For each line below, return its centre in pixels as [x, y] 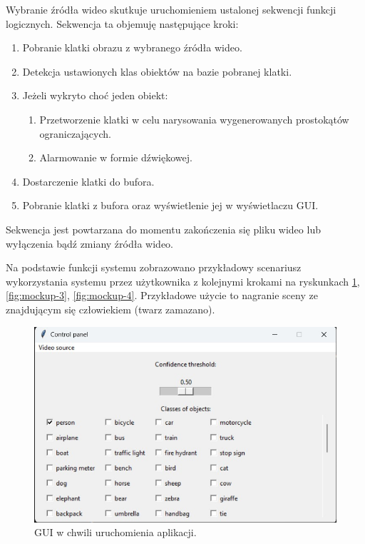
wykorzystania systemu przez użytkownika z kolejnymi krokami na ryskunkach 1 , [183, 281]
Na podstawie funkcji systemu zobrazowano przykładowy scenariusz [154, 267]
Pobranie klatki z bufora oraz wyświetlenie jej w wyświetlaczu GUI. [170, 205]
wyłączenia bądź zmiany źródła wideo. [89, 243]
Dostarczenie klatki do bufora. [88, 181]
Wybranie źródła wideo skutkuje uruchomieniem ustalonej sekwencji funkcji [171, 9]
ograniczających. [75, 133]
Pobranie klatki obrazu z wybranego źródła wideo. [132, 47]
